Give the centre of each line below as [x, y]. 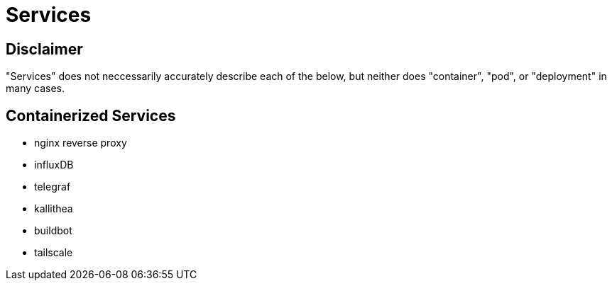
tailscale [54, 253]
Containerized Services [91, 115]
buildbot [53, 231]
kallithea [54, 209]
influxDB [54, 165]
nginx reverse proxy [81, 143]
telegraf [53, 187]
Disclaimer [44, 49]
